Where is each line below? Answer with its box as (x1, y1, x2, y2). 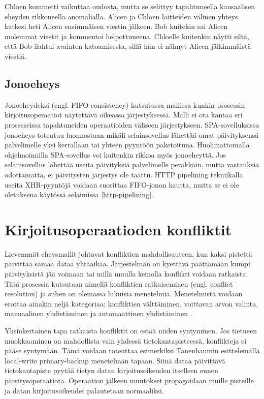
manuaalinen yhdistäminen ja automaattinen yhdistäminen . (5, 308, 192, 319)
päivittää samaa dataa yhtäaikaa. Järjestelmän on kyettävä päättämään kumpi (5, 258, 250, 269)
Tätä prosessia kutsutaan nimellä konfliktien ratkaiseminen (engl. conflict (5, 278, 233, 289)
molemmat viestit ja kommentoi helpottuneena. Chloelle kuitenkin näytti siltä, (5, 30, 250, 41)
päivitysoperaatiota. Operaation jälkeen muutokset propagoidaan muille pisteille (5, 375, 254, 385)
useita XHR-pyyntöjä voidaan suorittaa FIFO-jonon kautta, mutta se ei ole (5, 179, 239, 190)
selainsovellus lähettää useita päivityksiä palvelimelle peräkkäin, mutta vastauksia (5, 159, 259, 170)
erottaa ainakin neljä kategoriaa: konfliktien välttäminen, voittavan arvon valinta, (5, 298, 258, 309)
